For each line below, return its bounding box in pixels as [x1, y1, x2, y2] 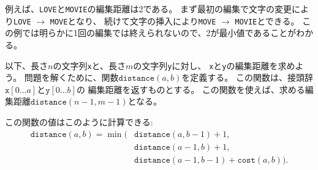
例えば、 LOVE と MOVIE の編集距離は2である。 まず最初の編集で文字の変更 [5, 2, 292, 15]
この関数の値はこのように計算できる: [5, 115, 153, 128]
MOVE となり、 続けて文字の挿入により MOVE [50, 14, 216, 27]
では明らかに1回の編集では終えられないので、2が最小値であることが [21, 26, 297, 39]
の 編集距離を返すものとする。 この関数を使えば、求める [76, 83, 305, 95]
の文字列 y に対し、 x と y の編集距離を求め [133, 59, 295, 72]
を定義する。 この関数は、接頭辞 [181, 71, 314, 84]
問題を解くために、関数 [24, 71, 119, 84]
